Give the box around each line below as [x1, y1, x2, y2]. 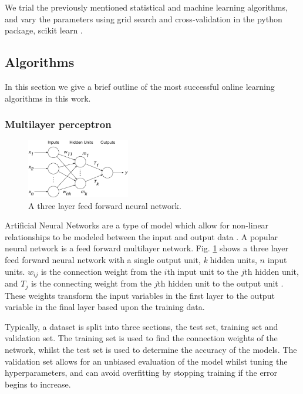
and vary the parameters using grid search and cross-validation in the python [5, 12, 282, 25]
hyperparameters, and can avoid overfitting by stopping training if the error [5, 366, 278, 379]
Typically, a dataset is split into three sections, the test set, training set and [5, 320, 278, 332]
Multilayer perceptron [5, 117, 112, 132]
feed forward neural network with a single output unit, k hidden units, [5, 254, 257, 266]
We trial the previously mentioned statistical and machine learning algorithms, [5, 1, 288, 13]
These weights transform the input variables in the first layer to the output [5, 289, 275, 301]
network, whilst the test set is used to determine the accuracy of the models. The [5, 343, 297, 355]
